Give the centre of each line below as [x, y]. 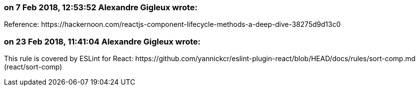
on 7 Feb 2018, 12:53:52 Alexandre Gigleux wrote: [101, 7]
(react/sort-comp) [33, 67]
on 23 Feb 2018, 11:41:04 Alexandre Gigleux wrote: [102, 41]
